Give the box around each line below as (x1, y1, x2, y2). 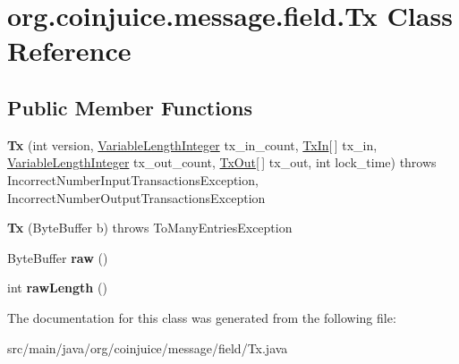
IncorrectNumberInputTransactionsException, (7, 170, 259, 189)
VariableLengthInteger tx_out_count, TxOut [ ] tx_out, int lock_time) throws (7, 153, 437, 172)
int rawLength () (7, 278, 107, 297)
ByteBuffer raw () (7, 248, 108, 267)
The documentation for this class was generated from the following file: (7, 308, 396, 326)
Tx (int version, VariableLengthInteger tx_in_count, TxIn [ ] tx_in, (7, 135, 378, 154)
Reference (7, 32, 132, 69)
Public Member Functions (7, 93, 252, 121)
